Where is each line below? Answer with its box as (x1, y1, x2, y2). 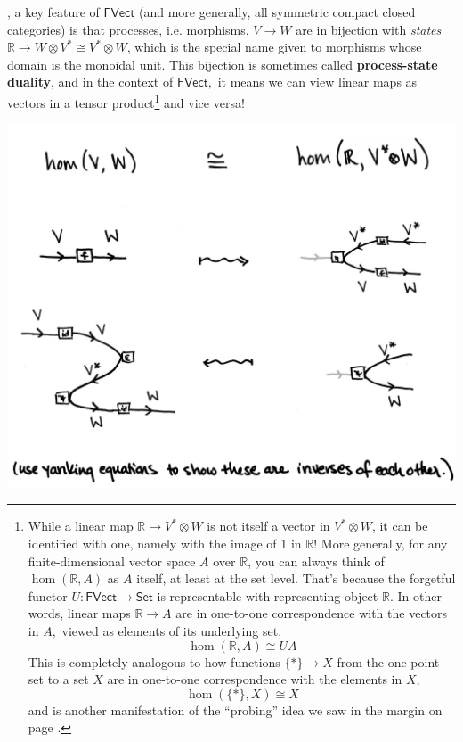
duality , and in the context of (7, 72, 174, 91)
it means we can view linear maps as (217, 72, 418, 91)
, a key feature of (7, 3, 100, 21)
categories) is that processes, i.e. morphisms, (7, 20, 249, 38)
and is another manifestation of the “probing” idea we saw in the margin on (28, 700, 443, 719)
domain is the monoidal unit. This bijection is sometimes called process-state (7, 54, 438, 73)
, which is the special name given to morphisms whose (126, 37, 422, 56)
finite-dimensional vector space (28, 551, 196, 570)
